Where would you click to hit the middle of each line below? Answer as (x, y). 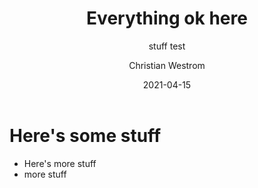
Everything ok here (167, 18)
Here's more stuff (60, 163)
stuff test (167, 46)
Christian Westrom (167, 65)
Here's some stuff (85, 135)
